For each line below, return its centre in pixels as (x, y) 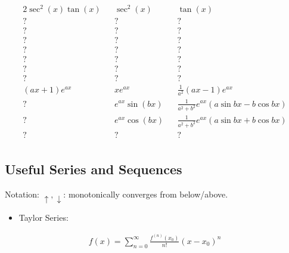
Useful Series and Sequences (94, 169)
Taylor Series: (43, 217)
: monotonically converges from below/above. (146, 194)
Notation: (22, 194)
